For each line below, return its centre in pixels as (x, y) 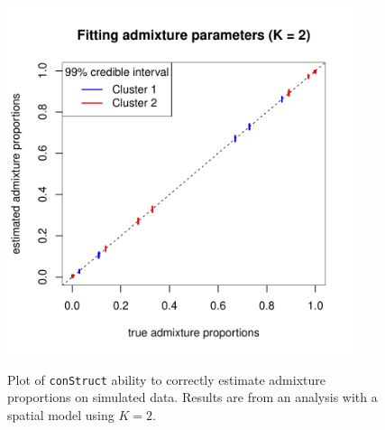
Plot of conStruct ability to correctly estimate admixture (166, 379)
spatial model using (61, 414)
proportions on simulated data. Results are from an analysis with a (192, 397)
